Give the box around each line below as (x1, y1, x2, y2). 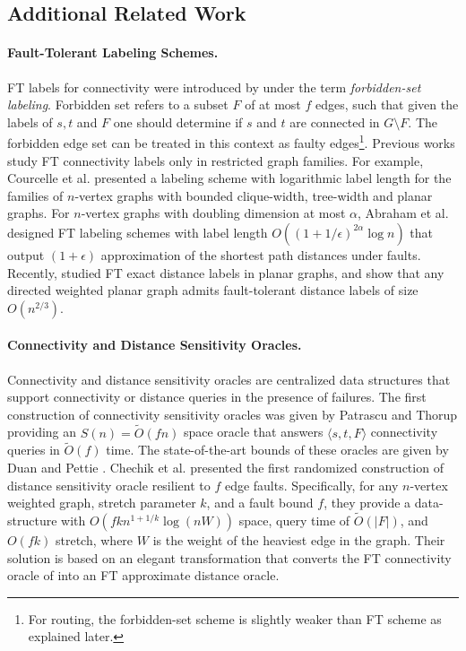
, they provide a (324, 493, 411, 512)
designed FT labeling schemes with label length (7, 222, 268, 241)
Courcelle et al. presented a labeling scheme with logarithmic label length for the (7, 169, 452, 187)
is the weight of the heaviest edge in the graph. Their (152, 530, 445, 549)
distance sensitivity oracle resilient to (7, 475, 211, 494)
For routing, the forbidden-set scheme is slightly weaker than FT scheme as (28, 609, 442, 628)
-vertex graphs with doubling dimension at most (81, 204, 346, 222)
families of (7, 186, 64, 204)
